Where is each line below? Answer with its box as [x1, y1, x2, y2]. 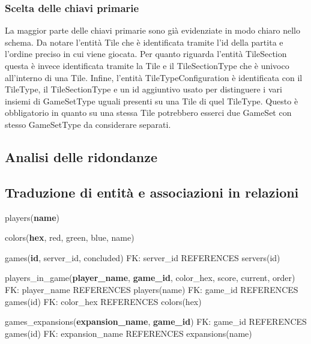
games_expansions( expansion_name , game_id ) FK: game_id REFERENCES [5, 315, 307, 328]
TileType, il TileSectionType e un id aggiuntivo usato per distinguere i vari [5, 83, 282, 95]
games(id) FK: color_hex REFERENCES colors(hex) [5, 295, 202, 307]
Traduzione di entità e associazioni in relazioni [5, 183, 299, 201]
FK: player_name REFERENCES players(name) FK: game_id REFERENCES [5, 283, 298, 295]
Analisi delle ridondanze [5, 147, 158, 166]
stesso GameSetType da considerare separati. [5, 118, 171, 130]
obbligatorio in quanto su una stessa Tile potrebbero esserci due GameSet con [5, 106, 292, 119]
